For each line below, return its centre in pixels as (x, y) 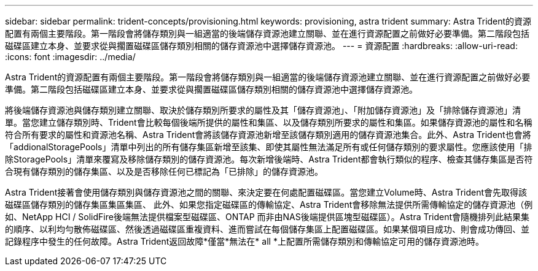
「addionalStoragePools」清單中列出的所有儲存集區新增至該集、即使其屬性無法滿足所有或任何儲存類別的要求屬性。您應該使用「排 (269, 147)
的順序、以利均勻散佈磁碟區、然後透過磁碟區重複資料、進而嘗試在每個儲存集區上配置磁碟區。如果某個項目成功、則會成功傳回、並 (267, 229)
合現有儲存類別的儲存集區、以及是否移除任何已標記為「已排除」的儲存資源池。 (164, 171)
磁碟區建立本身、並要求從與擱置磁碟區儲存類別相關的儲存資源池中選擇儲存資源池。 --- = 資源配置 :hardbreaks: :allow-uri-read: (261, 46)
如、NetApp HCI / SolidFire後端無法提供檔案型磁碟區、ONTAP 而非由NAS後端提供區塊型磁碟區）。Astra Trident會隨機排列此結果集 (267, 217)
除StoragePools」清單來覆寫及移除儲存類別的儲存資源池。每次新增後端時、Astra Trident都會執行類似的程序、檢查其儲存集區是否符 (269, 159)
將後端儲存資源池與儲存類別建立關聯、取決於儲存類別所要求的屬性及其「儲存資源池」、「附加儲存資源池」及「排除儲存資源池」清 (263, 110)
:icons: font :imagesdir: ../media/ (70, 57)
